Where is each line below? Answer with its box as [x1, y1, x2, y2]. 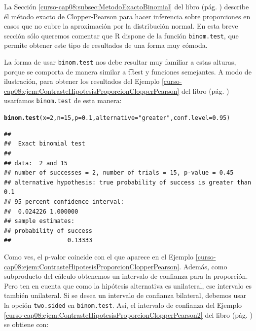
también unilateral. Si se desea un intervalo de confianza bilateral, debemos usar [4, 290, 247, 300]
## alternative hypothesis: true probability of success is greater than [4, 179, 252, 186]
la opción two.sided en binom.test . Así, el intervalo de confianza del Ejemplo [4, 299, 242, 310]
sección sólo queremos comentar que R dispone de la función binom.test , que [4, 30, 239, 40]
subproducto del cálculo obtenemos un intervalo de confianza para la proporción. [4, 271, 248, 281]
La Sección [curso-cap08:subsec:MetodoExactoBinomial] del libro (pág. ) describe [4, 1, 249, 11]
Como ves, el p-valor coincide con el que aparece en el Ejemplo [4, 251, 194, 261]
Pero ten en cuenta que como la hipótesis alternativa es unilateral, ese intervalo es [4, 280, 252, 291]
